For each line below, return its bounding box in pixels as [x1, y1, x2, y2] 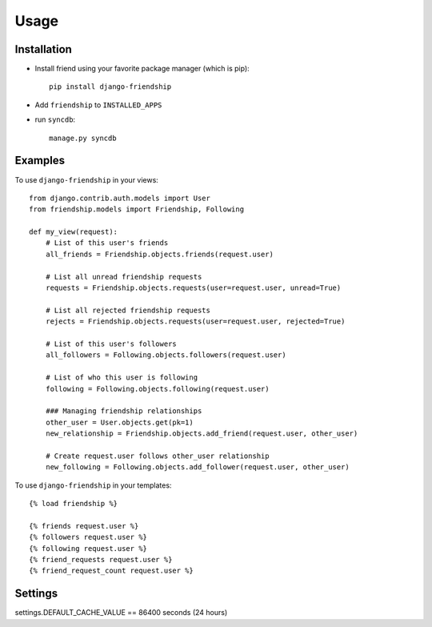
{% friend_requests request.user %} [29, 555, 173, 565]
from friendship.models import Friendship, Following [29, 205, 244, 214]
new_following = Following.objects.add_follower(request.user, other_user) [45, 463, 350, 472]
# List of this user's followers [45, 340, 178, 348]
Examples [14, 154, 66, 167]
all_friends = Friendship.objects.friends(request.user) [45, 249, 274, 259]
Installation [14, 42, 72, 56]
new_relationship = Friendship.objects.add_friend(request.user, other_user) [45, 429, 358, 438]
